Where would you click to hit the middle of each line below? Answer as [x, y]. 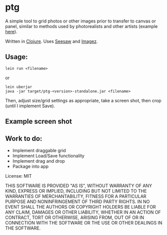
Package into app [30, 166]
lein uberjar [19, 87]
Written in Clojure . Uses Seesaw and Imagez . [52, 41]
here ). [11, 31]
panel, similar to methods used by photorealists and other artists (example [81, 26]
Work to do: [24, 138]
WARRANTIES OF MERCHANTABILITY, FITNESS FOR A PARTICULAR [76, 196]
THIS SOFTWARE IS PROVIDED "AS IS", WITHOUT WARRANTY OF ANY [79, 186]
